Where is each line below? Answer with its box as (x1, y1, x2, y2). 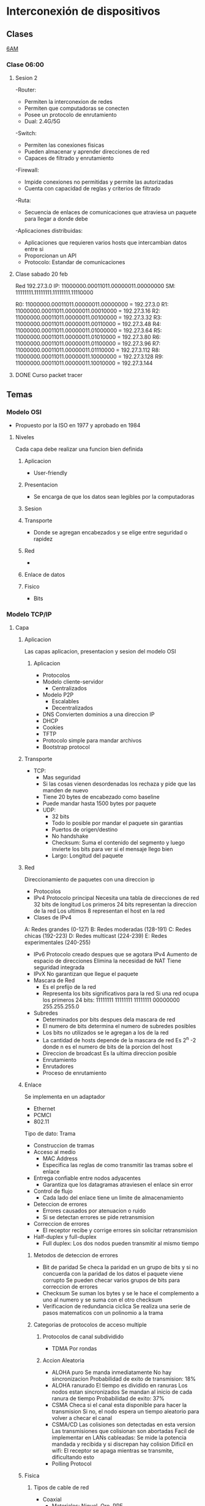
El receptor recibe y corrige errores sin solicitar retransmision (42, 1227, 198, 1234)
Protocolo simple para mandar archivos (42, 737, 142, 744)
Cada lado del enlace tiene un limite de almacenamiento (42, 1193, 184, 1201)
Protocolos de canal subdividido (42, 1333, 124, 1340)
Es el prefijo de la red (42, 983, 97, 991)
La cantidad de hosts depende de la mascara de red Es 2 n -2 (42, 1036, 196, 1044)
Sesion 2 (15, 74, 38, 82)
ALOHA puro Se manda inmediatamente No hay (51, 1368, 172, 1376)
